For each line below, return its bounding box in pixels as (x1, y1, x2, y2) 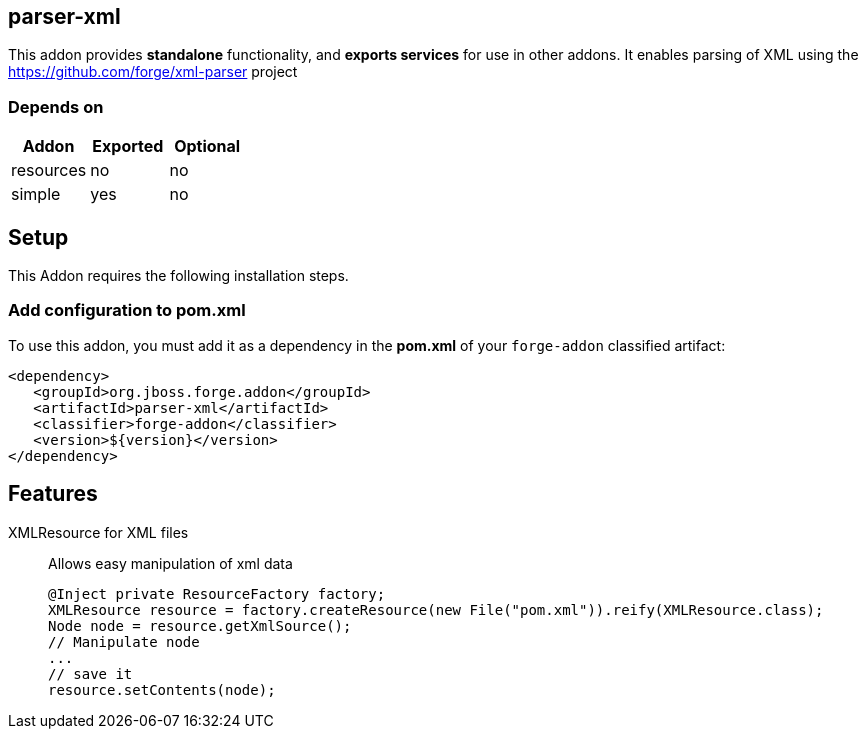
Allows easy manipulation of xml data (48, 554, 293, 572)
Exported (92, 136, 164, 157)
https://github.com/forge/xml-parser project (8, 63, 298, 81)
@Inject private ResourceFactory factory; (48, 585, 386, 602)
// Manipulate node (48, 633, 200, 650)
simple (11, 184, 61, 205)
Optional (174, 136, 241, 157)
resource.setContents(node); (48, 681, 276, 698)
